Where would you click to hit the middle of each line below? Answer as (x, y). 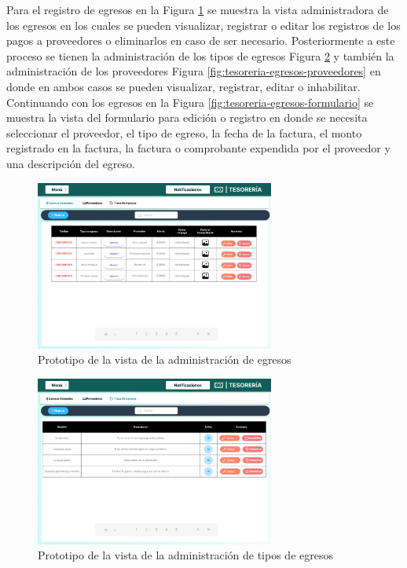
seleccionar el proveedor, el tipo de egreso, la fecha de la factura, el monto (184, 132)
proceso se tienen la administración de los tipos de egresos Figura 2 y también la (200, 55)
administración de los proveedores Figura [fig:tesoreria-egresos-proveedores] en (194, 71)
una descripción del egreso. (71, 163)
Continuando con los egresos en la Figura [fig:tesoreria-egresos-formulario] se (190, 102)
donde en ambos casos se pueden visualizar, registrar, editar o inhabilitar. (183, 86)
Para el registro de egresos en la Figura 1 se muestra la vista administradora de (198, 9)
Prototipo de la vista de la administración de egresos (165, 359)
